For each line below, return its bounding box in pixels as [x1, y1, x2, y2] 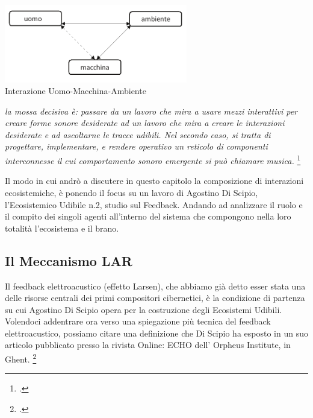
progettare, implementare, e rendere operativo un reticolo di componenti [5, 140, 268, 153]
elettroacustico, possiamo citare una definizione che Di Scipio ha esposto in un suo [5, 326, 308, 339]
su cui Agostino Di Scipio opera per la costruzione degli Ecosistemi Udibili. [5, 303, 282, 315]
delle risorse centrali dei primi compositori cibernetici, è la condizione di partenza [5, 291, 305, 304]
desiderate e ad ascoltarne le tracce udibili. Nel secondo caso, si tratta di [5, 128, 271, 141]
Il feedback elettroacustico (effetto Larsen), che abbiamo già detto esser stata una [5, 279, 306, 292]
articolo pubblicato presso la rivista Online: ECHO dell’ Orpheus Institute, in [5, 338, 291, 351]
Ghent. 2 [5, 351, 37, 365]
